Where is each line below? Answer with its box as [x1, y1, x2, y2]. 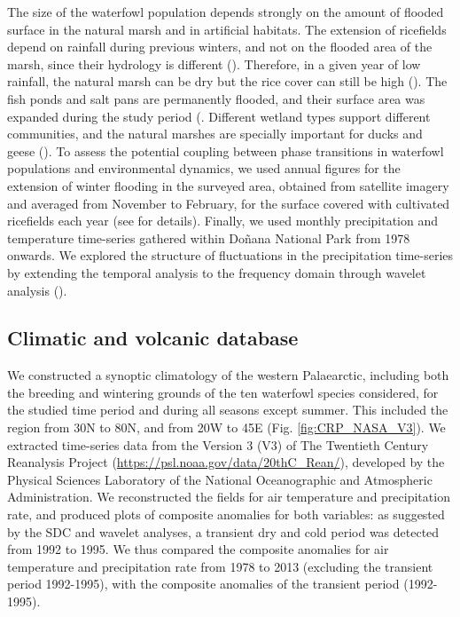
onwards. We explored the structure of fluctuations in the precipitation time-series [7, 246, 454, 265]
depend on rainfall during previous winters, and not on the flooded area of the [7, 37, 433, 56]
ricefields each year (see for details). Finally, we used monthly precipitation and [7, 211, 438, 230]
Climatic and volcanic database [7, 324, 299, 352]
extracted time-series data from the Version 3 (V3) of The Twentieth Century [7, 435, 429, 454]
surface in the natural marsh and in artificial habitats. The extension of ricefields [7, 20, 447, 38]
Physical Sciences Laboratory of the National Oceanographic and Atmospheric [7, 470, 433, 488]
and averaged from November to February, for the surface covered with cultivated [7, 194, 450, 212]
